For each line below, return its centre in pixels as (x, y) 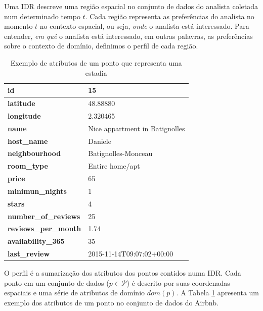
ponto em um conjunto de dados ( (57, 282)
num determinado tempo (42, 16)
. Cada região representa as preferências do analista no (170, 16)
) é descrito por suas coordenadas (178, 282)
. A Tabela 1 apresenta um (218, 293)
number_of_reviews (44, 216)
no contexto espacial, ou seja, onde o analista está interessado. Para (144, 26)
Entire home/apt (114, 166)
